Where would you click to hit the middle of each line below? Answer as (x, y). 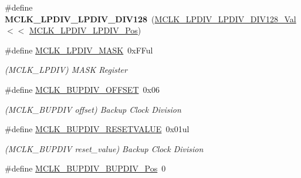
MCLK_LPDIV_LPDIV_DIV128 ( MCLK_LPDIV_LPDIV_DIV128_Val (150, 19)
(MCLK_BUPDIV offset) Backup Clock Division (93, 109)
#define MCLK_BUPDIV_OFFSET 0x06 (82, 89)
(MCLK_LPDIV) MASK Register (66, 70)
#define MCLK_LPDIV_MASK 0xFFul (79, 50)
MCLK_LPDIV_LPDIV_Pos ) (85, 30)
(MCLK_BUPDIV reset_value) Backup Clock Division (104, 148)
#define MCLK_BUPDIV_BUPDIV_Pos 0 (85, 168)
